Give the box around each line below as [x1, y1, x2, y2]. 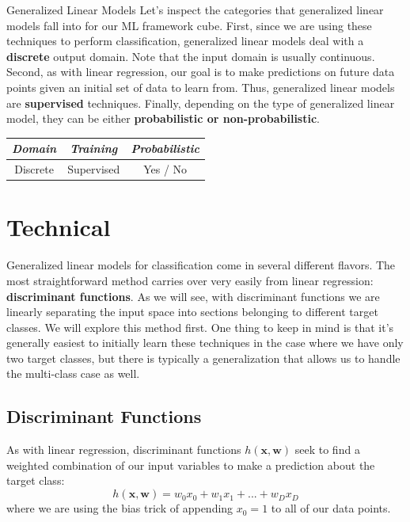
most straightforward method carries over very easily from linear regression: [6, 272, 374, 288]
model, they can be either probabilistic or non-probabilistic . [6, 110, 321, 127]
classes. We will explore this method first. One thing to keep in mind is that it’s [6, 318, 394, 335]
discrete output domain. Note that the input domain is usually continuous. [6, 48, 375, 64]
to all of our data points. [271, 500, 391, 516]
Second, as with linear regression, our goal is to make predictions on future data [6, 63, 395, 80]
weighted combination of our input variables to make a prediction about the [6, 456, 375, 473]
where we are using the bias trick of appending [6, 500, 233, 516]
